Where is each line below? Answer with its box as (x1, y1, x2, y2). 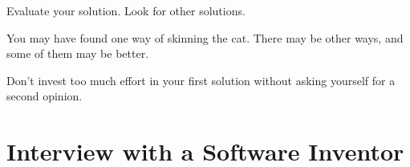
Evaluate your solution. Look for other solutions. (6, 2, 246, 18)
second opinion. (6, 88, 83, 104)
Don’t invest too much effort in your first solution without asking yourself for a (6, 71, 396, 88)
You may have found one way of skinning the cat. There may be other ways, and (6, 29, 404, 46)
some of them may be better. (6, 45, 149, 62)
